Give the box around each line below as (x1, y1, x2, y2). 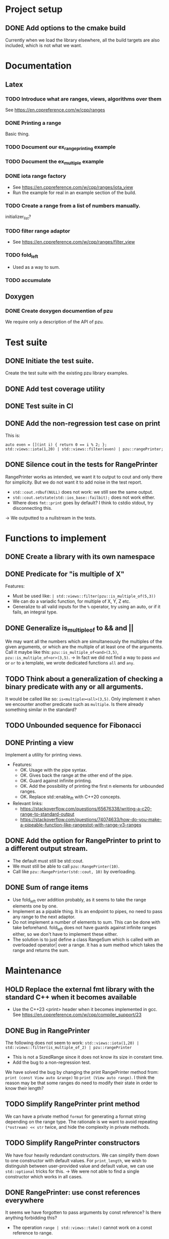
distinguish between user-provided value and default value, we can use (5, 1163, 154, 1169)
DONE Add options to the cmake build (5, 24, 126, 32)
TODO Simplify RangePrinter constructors (5, 1138, 140, 1148)
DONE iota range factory (5, 173, 67, 180)
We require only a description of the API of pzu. (5, 319, 104, 325)
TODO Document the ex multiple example (5, 158, 104, 166)
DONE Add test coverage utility (5, 385, 105, 393)
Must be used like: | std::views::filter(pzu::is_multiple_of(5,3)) (12, 593, 156, 599)
